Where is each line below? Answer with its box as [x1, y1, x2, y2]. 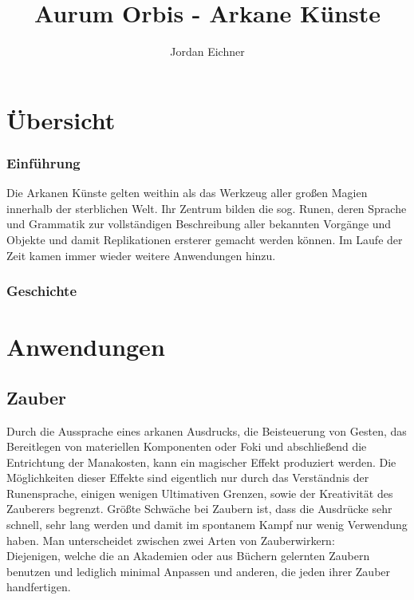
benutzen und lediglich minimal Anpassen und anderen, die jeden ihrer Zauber [6, 562, 391, 579]
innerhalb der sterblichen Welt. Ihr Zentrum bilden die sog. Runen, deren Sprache [6, 199, 407, 216]
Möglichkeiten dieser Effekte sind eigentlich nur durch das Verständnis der [6, 469, 369, 486]
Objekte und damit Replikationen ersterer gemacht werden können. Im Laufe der [6, 231, 403, 247]
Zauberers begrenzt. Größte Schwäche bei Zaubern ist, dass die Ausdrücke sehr [6, 500, 392, 517]
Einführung [6, 152, 81, 172]
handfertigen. [6, 578, 71, 595]
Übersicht [6, 103, 116, 136]
